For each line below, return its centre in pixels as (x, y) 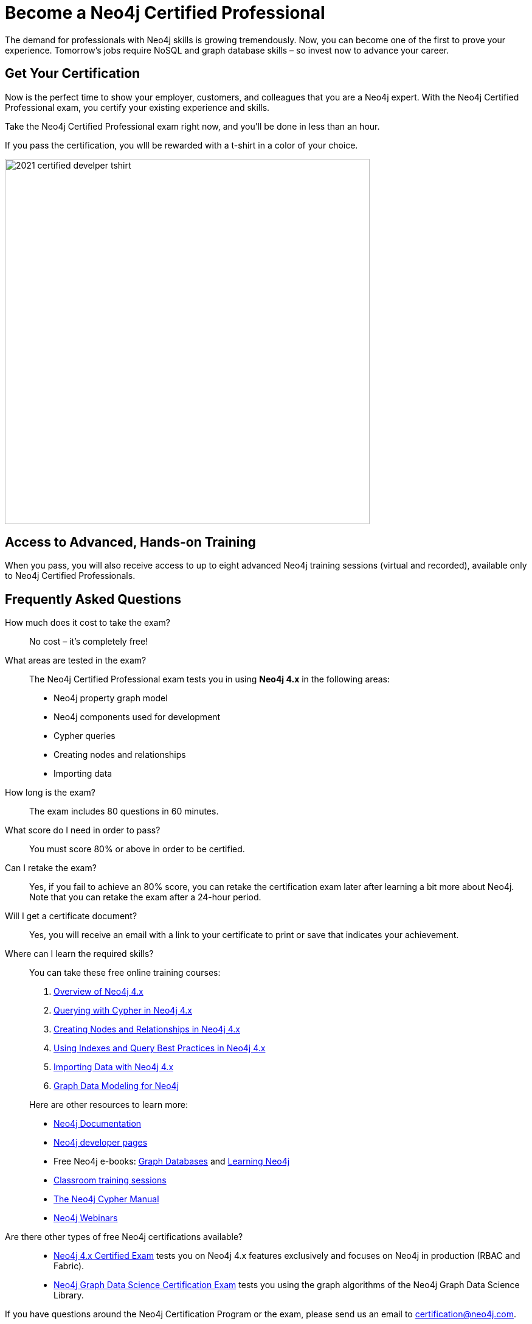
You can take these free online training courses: (125, 973)
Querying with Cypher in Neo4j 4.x (123, 1011)
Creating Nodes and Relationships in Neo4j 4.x (147, 1029)
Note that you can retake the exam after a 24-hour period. (145, 897)
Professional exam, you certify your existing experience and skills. (137, 107)
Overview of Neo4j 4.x (98, 992)
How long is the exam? (50, 793)
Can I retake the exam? (51, 868)
